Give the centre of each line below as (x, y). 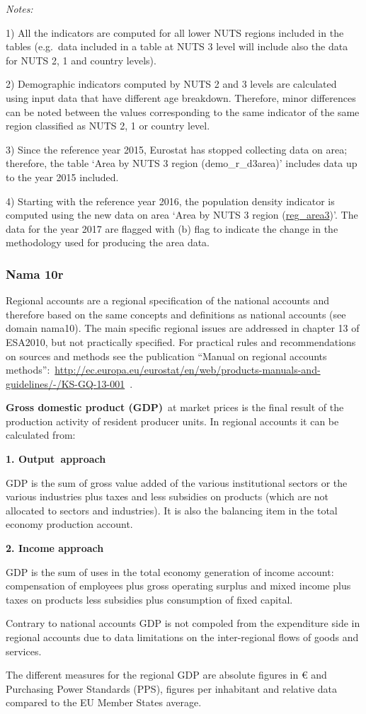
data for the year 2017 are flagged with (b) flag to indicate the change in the (172, 228)
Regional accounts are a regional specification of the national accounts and (168, 300)
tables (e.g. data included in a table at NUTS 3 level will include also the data (177, 46)
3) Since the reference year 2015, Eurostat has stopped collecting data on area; (177, 149)
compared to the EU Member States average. (104, 702)
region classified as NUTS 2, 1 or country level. (108, 126)
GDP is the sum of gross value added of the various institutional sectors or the (177, 482)
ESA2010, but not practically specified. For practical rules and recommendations (181, 341)
